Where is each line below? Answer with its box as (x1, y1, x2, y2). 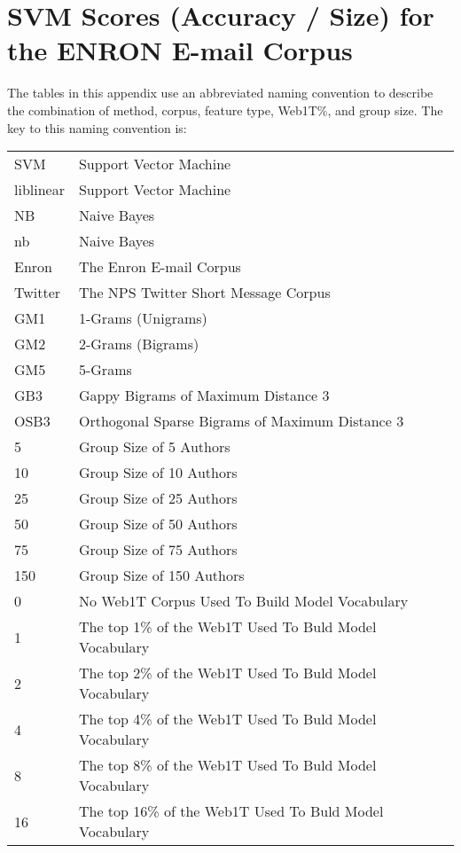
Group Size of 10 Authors (78, 462, 238, 483)
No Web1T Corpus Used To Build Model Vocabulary (78, 591, 409, 612)
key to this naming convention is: (7, 118, 187, 137)
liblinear (14, 179, 65, 200)
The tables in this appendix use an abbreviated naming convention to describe (7, 83, 434, 102)
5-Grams (78, 359, 132, 380)
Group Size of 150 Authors (78, 565, 245, 586)
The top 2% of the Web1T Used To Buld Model (78, 662, 377, 684)
